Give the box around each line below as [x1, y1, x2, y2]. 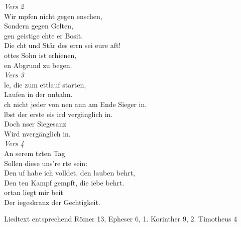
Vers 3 [4, 69, 24, 80]
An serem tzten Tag [4, 147, 65, 158]
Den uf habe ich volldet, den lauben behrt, [4, 167, 135, 178]
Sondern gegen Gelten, [4, 20, 73, 31]
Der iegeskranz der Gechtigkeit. [4, 196, 100, 207]
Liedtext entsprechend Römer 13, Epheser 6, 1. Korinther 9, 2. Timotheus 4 [4, 213, 237, 224]
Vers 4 [4, 138, 24, 148]
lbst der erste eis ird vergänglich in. [4, 108, 113, 119]
